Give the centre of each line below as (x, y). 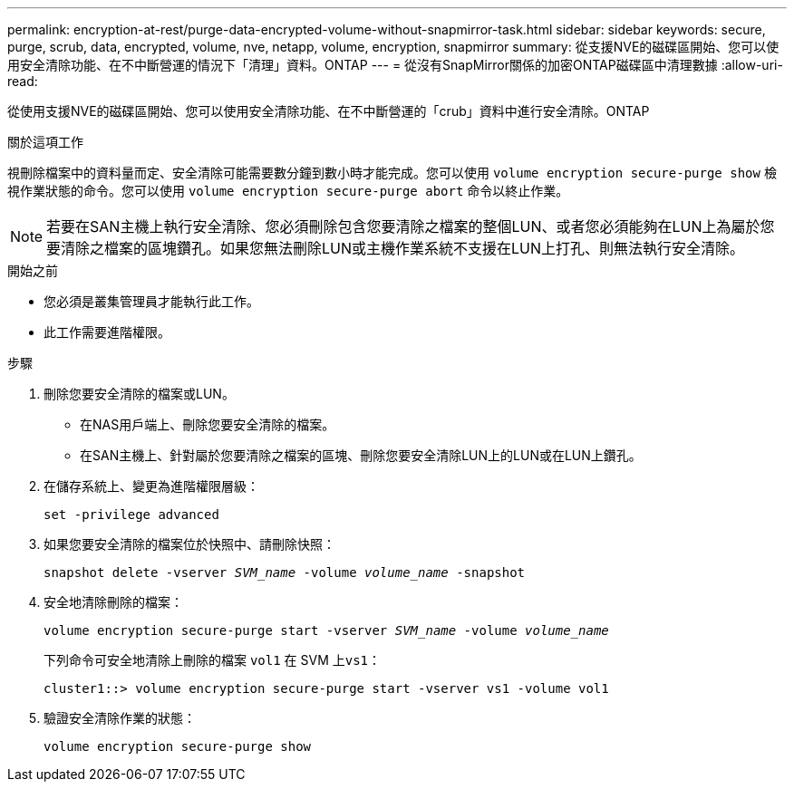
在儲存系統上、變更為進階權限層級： (151, 486)
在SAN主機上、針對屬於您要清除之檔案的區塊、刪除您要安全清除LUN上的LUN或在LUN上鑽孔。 (361, 455)
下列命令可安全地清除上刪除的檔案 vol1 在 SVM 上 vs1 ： (213, 660)
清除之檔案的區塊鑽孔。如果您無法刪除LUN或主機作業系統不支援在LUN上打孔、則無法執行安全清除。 (403, 248)
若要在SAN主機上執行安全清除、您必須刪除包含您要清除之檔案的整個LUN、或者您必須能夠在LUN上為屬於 (403, 226)
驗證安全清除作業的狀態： (120, 718)
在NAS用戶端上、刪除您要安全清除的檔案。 (208, 424)
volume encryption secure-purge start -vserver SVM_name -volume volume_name (326, 630)
